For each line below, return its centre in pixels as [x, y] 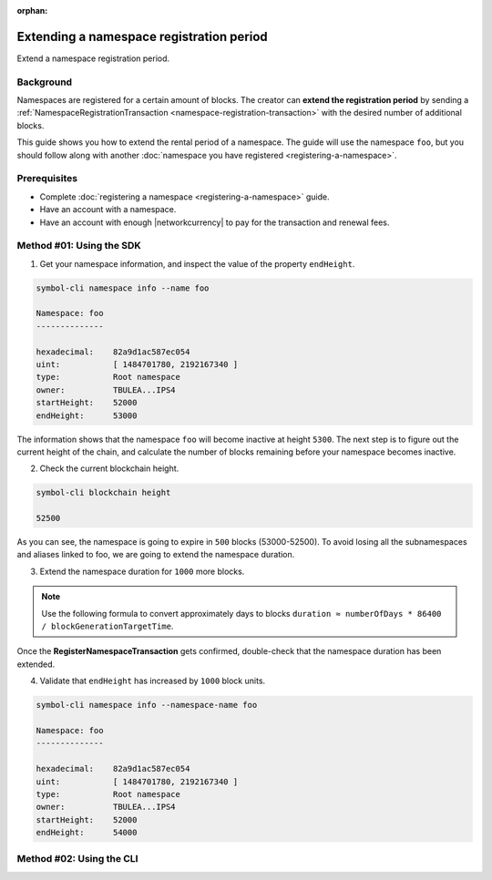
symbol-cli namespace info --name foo [123, 288]
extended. [36, 664]
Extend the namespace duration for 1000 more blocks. [142, 571]
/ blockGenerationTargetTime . [108, 626]
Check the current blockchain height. [109, 468]
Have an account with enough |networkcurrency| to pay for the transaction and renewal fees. [215, 222]
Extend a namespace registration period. [93, 58]
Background [45, 82]
